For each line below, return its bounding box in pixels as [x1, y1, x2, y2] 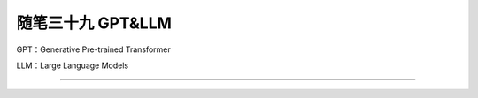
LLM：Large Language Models [16, 60, 128, 71]
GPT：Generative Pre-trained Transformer [16, 44, 172, 55]
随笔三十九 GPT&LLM [16, 13, 173, 33]
